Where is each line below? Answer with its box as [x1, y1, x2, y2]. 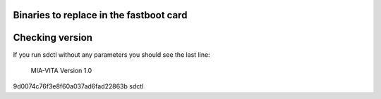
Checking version [13, 32, 93, 44]
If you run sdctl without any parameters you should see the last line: [13, 50, 211, 59]
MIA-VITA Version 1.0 [30, 66, 92, 74]
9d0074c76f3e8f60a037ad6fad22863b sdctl [13, 82, 144, 91]
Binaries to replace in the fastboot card [13, 9, 188, 21]
